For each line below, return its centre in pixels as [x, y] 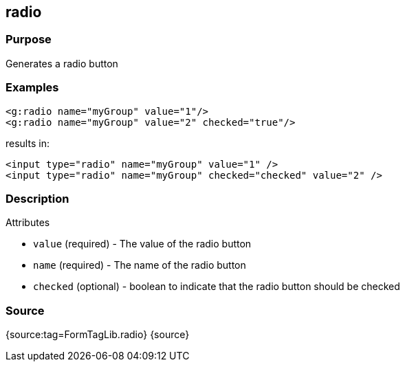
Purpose [29, 40]
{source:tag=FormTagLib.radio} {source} [98, 335]
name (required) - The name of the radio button [140, 265]
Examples [32, 88]
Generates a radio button [62, 63]
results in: [28, 143]
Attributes [28, 223]
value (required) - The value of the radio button [142, 244]
